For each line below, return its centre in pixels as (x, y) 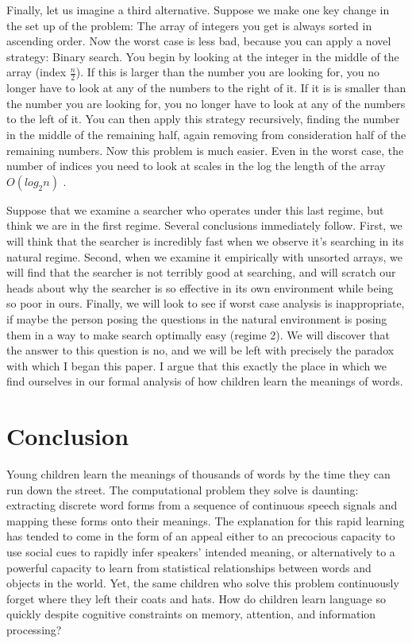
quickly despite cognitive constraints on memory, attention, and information (191, 614)
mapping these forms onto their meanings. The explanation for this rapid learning (206, 520)
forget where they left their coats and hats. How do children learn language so (196, 598)
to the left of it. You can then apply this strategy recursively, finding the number (203, 119)
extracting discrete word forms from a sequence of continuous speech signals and (202, 505)
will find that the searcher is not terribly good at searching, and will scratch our (201, 272)
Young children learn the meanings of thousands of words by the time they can (198, 474)
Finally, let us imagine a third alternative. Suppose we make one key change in (198, 10)
